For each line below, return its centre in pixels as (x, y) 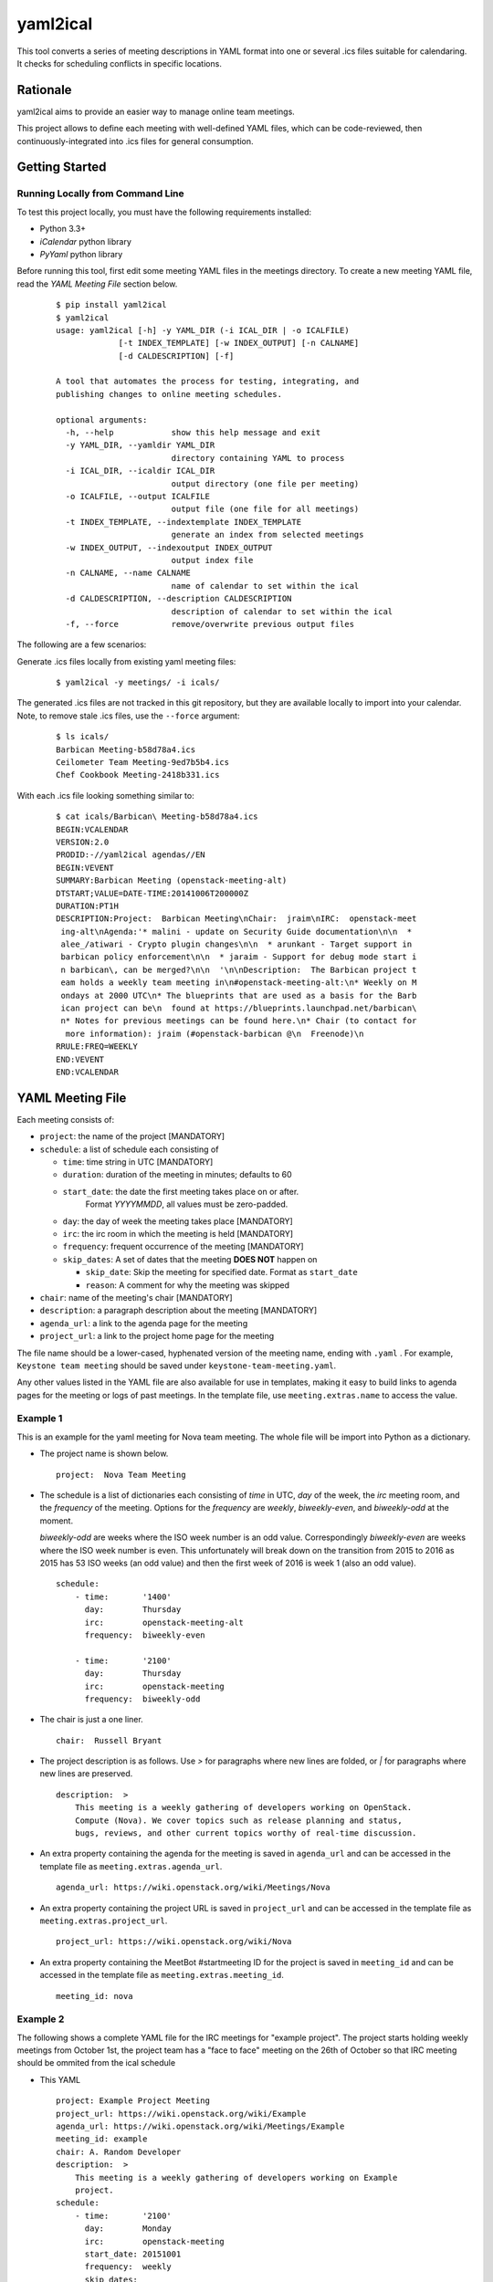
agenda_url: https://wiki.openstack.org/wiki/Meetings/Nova (193, 1888)
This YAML (60, 2079)
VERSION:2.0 (83, 842)
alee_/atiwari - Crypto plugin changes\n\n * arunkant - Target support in (236, 944)
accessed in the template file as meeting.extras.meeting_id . (162, 1975)
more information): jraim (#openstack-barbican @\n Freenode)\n (215, 1033)
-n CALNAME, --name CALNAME (128, 573)
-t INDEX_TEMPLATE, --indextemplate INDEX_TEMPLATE (183, 522)
